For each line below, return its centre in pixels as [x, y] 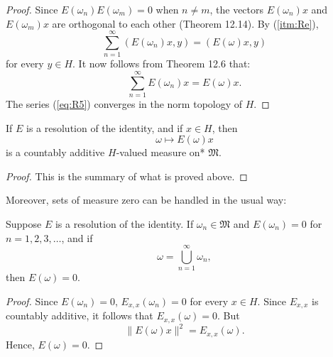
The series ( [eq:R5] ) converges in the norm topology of [124, 104]
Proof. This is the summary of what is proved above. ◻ [127, 176]
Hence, [20, 344]
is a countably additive [55, 152]
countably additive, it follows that [80, 315]
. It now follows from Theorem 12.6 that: [162, 64]
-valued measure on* [160, 152]
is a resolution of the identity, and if [105, 127]
